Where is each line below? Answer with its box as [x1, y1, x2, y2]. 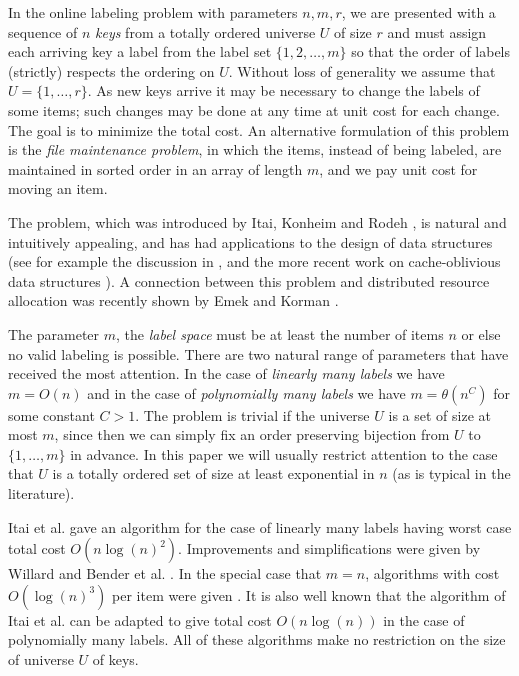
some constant [8, 404, 95, 425]
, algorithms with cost [365, 563, 500, 584]
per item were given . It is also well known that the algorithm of [112, 584, 506, 605]
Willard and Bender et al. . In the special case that [8, 563, 322, 584]
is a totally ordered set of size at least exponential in [52, 463, 375, 484]
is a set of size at [388, 404, 491, 425]
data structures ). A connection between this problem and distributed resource [8, 270, 490, 291]
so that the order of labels [351, 41, 511, 62]
